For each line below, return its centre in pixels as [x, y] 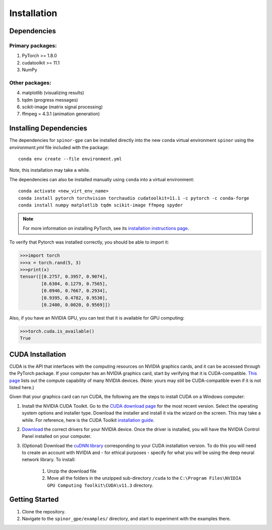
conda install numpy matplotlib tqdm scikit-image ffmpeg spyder [101, 205]
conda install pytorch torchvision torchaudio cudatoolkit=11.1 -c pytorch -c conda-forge [134, 198]
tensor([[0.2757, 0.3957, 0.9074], [64, 277]
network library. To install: [49, 460]
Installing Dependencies [48, 128]
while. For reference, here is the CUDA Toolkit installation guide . [88, 420]
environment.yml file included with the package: [59, 147]
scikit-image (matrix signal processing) [62, 107]
